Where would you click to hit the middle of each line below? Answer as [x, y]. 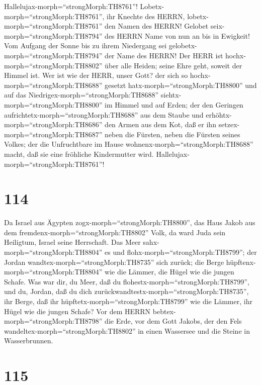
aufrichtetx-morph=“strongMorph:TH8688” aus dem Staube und [104, 114]
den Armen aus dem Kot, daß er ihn [160, 124]
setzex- [229, 124]
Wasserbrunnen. [29, 341]
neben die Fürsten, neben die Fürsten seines [172, 134]
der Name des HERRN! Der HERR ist [164, 55]
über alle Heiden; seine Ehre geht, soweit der [173, 65]
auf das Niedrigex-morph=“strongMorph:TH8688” [81, 95]
